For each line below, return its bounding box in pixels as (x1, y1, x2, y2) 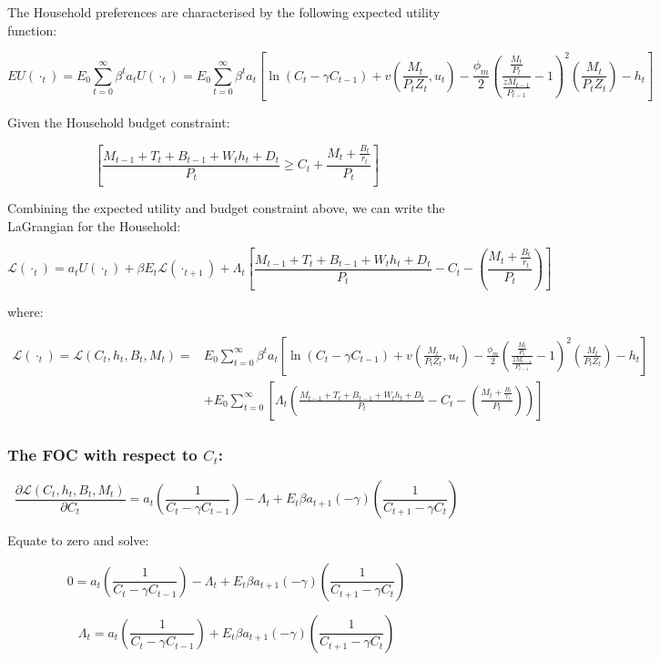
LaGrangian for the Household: (7, 216, 181, 235)
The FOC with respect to (7, 442, 198, 465)
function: (7, 20, 57, 39)
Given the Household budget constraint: (7, 112, 230, 131)
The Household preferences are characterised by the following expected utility (7, 3, 441, 21)
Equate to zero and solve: (7, 531, 149, 550)
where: (7, 302, 44, 321)
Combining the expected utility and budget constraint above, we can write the (7, 198, 445, 218)
